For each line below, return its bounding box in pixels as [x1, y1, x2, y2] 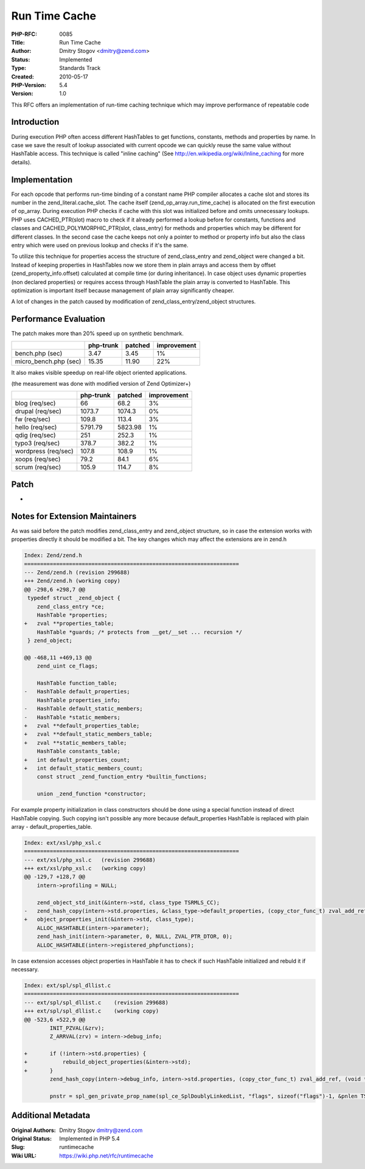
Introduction [11, 117, 60, 127]
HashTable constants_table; [36, 748, 121, 755]
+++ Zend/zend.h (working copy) [24, 578, 121, 584]
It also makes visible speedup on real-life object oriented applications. [11, 369, 187, 376]
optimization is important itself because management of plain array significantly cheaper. [11, 287, 234, 294]
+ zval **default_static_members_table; [24, 731, 153, 738]
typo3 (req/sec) [15, 439, 60, 447]
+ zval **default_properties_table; [24, 722, 140, 730]
